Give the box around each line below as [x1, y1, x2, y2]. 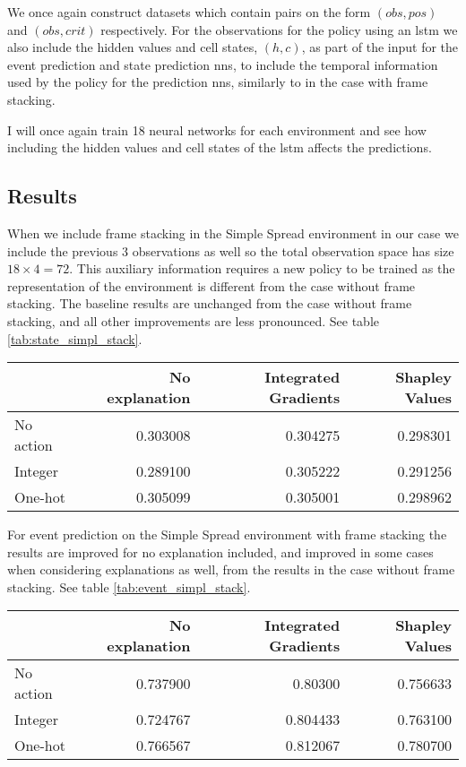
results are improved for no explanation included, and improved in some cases [7, 542, 434, 561]
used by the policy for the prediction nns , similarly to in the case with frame [7, 73, 428, 91]
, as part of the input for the [301, 38, 459, 56]
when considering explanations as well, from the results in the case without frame [7, 560, 455, 579]
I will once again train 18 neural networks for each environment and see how [7, 120, 427, 139]
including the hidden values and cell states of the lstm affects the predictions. [7, 138, 432, 157]
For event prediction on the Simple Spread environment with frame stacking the [7, 525, 447, 544]
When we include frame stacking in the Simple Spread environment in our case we [7, 223, 459, 242]
